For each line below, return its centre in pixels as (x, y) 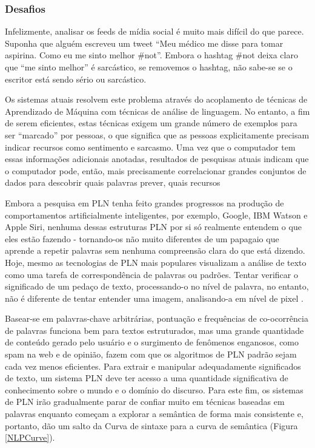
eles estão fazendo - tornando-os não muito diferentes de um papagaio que (142, 238)
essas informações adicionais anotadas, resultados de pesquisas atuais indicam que (157, 159)
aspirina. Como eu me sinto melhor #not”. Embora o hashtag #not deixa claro (151, 55)
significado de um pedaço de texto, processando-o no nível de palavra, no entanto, (157, 286)
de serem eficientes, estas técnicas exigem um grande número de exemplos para (151, 123)
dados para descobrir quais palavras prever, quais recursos (113, 182)
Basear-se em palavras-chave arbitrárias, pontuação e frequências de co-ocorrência (157, 318)
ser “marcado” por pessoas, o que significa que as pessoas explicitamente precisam (157, 134)
